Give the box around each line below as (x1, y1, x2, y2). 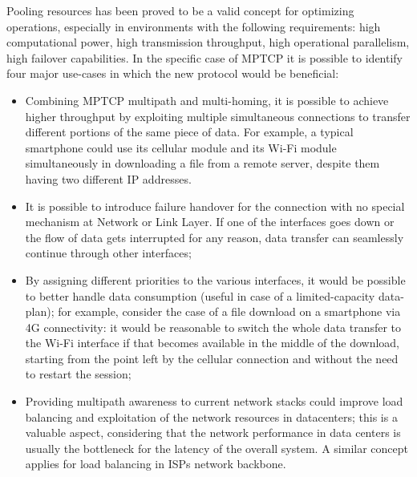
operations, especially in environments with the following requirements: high (6, 18, 381, 34)
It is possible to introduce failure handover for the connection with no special (25, 197, 405, 214)
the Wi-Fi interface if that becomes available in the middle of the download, (25, 334, 399, 351)
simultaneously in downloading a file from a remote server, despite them (25, 155, 380, 172)
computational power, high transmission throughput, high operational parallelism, (6, 34, 410, 51)
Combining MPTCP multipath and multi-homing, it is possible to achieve (25, 91, 389, 108)
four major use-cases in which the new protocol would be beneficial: (6, 65, 339, 82)
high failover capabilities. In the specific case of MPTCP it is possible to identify (6, 49, 403, 66)
